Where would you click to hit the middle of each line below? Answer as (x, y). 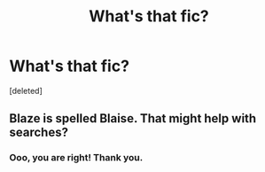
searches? (39, 133)
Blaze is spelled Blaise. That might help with (133, 118)
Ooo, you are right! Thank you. (76, 158)
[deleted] (26, 90)
